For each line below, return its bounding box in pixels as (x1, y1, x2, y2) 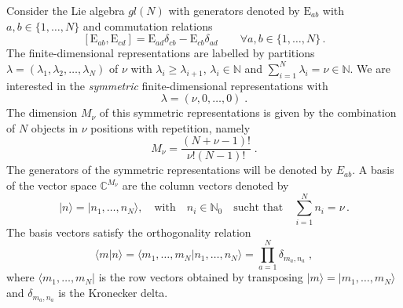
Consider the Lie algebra (6, 2, 125, 18)
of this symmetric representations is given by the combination (99, 104, 397, 121)
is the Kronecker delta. (58, 284, 168, 301)
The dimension (6, 104, 78, 121)
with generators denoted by (168, 2, 300, 18)
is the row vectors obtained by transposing (98, 269, 303, 285)
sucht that (233, 202, 284, 214)
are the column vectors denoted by (122, 177, 289, 194)
